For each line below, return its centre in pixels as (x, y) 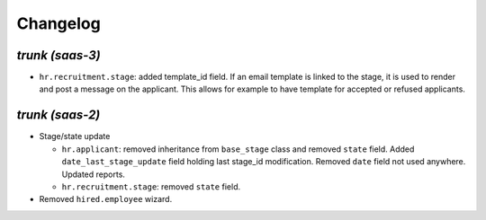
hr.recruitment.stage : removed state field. (151, 186)
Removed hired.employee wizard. (106, 199)
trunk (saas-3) (58, 55)
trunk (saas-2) (58, 115)
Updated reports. (94, 174)
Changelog (58, 23)
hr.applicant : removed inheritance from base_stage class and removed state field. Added (238, 149)
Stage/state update (75, 136)
